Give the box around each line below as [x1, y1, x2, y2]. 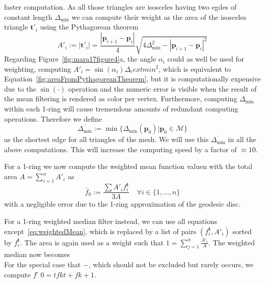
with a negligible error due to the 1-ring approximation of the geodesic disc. [4, 199, 241, 209]
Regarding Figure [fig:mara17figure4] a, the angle [4, 53, 156, 64]
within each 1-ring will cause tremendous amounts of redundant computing [4, 103, 238, 114]
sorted [232, 225, 252, 236]
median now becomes [4, 249, 70, 260]
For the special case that [4, 259, 81, 269]
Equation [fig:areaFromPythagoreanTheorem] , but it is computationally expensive [4, 73, 261, 84]
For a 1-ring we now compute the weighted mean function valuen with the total [4, 161, 253, 172]
